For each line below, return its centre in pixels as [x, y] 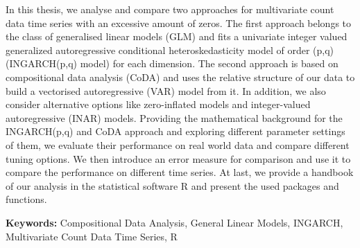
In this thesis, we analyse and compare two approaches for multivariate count [170, 9]
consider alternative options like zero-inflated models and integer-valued [158, 104]
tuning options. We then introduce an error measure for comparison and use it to [178, 158]
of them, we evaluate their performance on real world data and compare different [178, 144]
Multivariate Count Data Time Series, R [92, 236]
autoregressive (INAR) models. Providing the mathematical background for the [174, 117]
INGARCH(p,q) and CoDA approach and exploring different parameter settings [175, 131]
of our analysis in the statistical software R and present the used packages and [172, 185]
